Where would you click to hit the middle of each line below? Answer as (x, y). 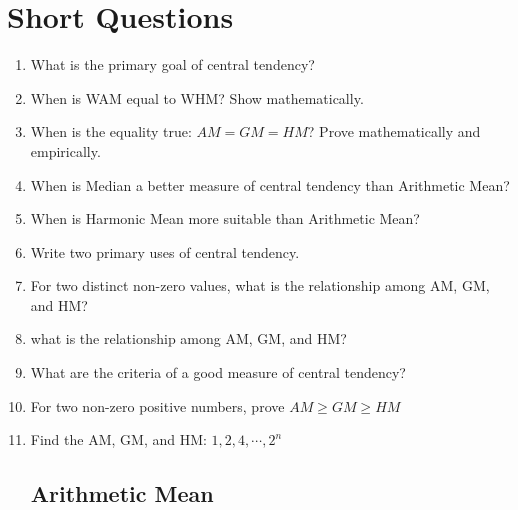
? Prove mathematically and (394, 131)
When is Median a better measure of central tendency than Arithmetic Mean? (270, 184)
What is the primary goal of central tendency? (172, 64)
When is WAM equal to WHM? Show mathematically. (197, 97)
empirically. (65, 150)
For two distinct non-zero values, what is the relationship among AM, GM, (260, 285)
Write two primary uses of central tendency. (165, 251)
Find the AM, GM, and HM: (118, 439)
